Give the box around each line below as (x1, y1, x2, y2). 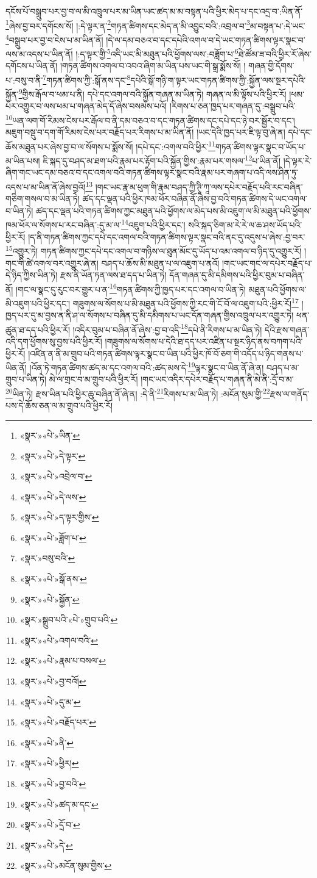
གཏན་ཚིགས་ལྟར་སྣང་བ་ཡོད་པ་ (215, 140, 306, 153)
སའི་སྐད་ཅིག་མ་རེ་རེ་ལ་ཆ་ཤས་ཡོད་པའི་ (188, 218, 302, 231)
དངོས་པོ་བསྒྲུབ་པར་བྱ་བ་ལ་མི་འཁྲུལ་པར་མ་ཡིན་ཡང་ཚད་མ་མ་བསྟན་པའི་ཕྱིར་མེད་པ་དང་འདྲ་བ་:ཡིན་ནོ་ (5, 5, 303, 17)
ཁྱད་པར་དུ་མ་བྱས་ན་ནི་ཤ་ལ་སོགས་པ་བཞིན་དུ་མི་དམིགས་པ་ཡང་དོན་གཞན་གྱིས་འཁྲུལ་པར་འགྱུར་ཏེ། (5, 309, 294, 322)
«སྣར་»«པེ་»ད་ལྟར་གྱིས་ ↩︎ (19, 511, 99, 524)
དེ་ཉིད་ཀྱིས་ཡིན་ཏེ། (5, 268, 58, 281)
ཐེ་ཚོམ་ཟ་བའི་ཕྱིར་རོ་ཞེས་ (238, 47, 312, 60)
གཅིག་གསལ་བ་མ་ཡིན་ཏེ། (5, 192, 80, 205)
